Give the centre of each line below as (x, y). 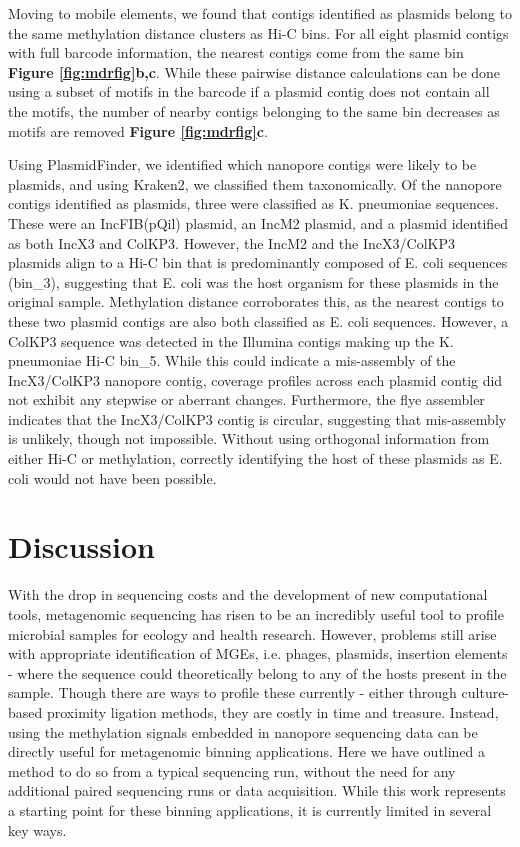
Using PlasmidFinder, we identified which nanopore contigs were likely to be (242, 164)
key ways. (37, 829)
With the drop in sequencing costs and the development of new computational (248, 594)
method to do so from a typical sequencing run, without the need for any (232, 770)
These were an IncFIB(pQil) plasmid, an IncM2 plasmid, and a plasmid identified (258, 222)
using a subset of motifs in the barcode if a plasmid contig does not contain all (249, 91)
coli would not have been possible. (112, 477)
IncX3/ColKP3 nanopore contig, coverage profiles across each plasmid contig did (255, 379)
